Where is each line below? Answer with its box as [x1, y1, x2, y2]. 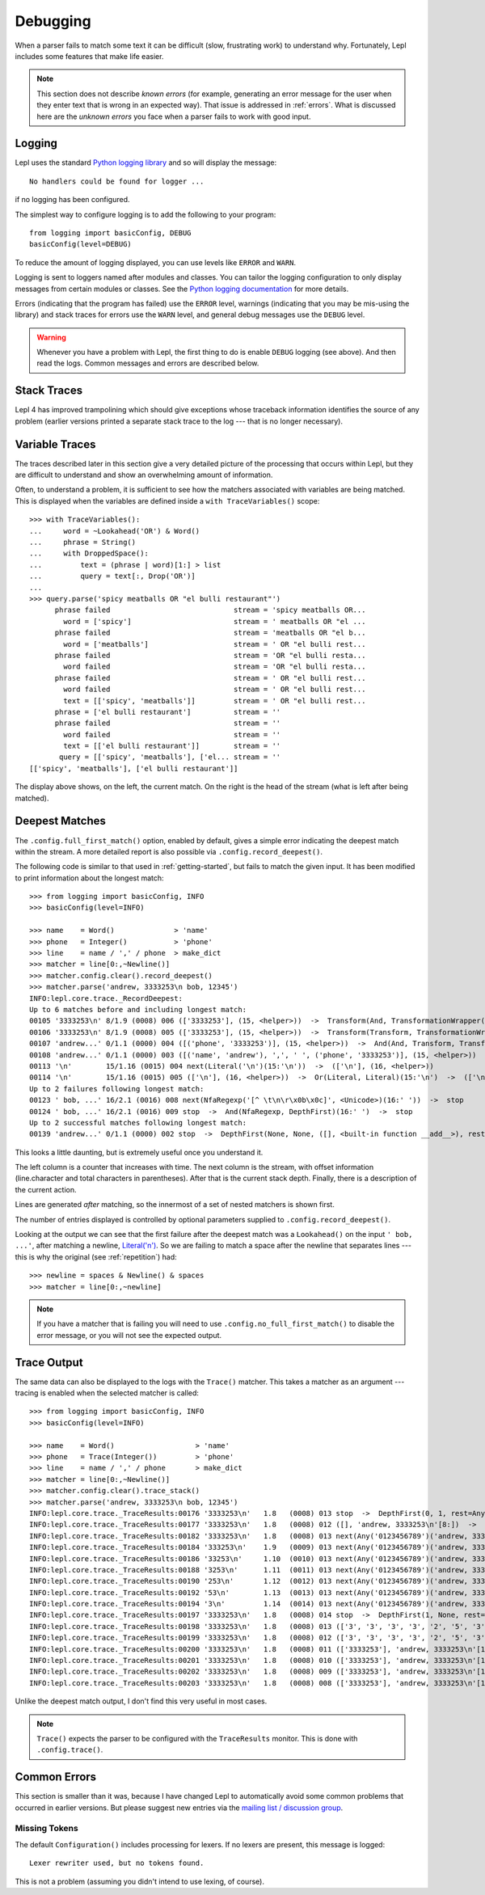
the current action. [15, 1184, 77, 1194]
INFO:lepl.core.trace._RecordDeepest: [29, 994, 183, 1002]
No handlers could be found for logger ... [29, 176, 205, 186]
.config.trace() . [36, 1745, 103, 1754]
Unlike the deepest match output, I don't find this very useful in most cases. [15, 1696, 268, 1706]
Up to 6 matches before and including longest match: [29, 1005, 247, 1014]
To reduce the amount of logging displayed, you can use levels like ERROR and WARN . [15, 257, 297, 267]
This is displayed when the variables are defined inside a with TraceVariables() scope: [15, 496, 320, 505]
